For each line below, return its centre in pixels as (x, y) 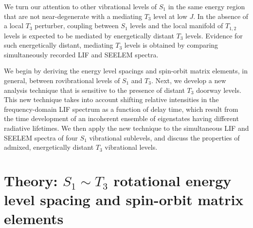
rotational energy (172, 180)
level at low (170, 16)
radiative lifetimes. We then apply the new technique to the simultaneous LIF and (126, 128)
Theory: (31, 180)
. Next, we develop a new (189, 80)
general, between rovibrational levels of (62, 80)
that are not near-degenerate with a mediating (73, 16)
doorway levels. (219, 90)
